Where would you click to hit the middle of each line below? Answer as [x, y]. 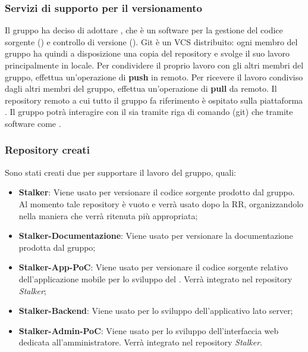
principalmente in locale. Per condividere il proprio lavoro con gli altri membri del [154, 65]
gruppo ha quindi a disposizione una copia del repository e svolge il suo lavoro [147, 53]
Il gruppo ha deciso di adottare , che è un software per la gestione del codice [144, 30]
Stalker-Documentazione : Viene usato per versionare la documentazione [156, 236]
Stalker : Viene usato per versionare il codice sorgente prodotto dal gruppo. [157, 192]
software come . [33, 123]
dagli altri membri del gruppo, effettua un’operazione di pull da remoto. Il [141, 88]
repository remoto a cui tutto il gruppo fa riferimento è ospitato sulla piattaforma [154, 100]
